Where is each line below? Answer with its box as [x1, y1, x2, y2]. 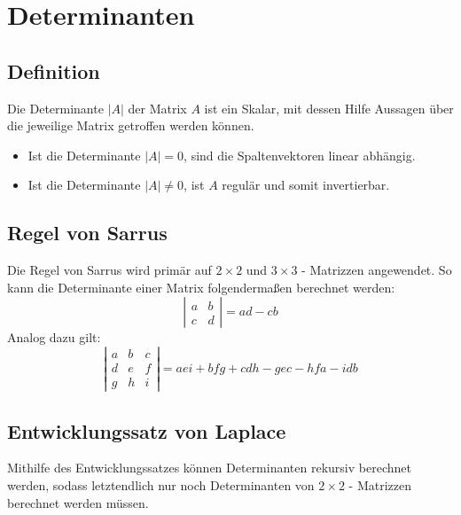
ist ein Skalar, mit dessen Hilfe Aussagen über [204, 98, 454, 117]
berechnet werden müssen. [7, 493, 149, 511]
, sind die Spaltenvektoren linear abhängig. [184, 145, 416, 164]
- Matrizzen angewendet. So [301, 261, 452, 279]
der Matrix [128, 98, 187, 117]
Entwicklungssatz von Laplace [7, 417, 286, 444]
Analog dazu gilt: [7, 328, 101, 347]
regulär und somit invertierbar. [222, 176, 390, 194]
